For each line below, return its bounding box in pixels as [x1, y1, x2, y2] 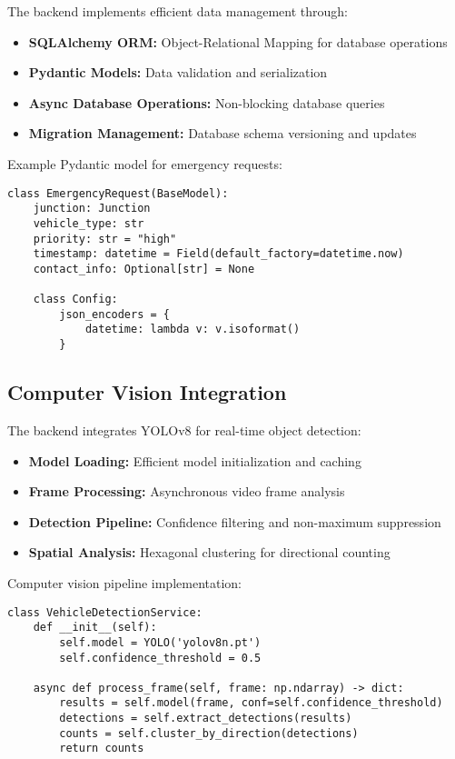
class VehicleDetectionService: [7, 605, 203, 619]
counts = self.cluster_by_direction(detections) [59, 726, 359, 740]
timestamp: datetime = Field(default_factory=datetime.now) [33, 247, 404, 261]
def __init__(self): [33, 621, 157, 634]
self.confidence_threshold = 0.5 [59, 651, 262, 664]
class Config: [33, 293, 118, 306]
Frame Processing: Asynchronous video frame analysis [28, 482, 345, 501]
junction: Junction [33, 202, 151, 215]
